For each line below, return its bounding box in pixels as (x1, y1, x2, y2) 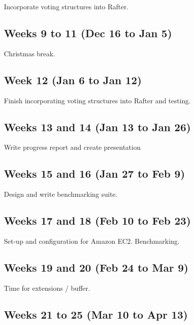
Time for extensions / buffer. (4, 282, 90, 293)
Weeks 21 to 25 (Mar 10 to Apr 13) (4, 306, 188, 322)
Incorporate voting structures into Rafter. (4, 1, 129, 11)
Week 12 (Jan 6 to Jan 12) (4, 72, 142, 87)
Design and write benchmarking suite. (4, 189, 118, 199)
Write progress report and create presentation (4, 142, 141, 152)
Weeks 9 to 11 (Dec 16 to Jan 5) (4, 25, 172, 40)
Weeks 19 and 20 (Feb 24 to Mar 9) (4, 259, 189, 275)
